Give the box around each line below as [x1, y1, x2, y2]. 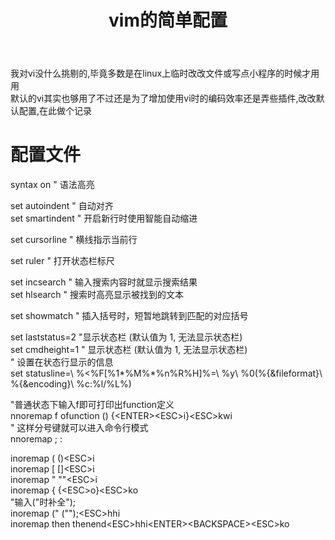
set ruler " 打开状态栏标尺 [10, 255, 115, 267]
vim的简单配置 [108, 9, 228, 32]
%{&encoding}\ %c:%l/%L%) [10, 378, 132, 390]
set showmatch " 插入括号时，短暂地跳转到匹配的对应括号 [10, 310, 249, 322]
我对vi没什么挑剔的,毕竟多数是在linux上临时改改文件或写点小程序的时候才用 [10, 67, 320, 80]
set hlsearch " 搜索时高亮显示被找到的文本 [10, 289, 184, 301]
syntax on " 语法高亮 [10, 179, 95, 191]
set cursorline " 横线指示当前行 [10, 234, 138, 246]
